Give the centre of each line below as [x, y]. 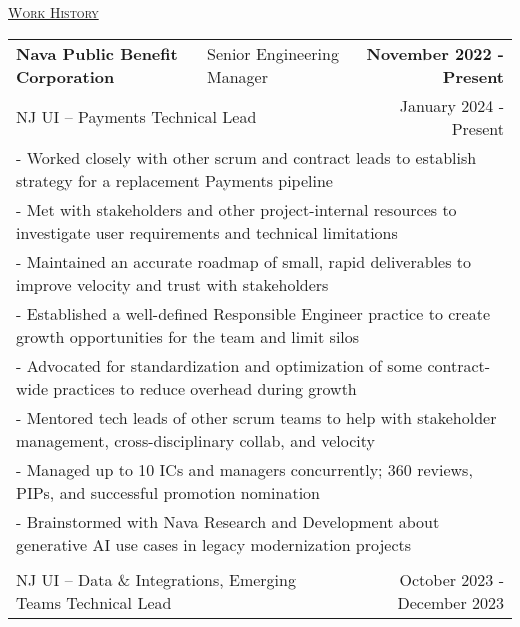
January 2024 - [451, 105]
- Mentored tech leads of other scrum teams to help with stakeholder [256, 417]
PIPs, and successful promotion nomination [168, 492]
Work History [53, 12]
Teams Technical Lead [94, 602]
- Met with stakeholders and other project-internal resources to [236, 209]
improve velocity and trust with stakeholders [172, 284]
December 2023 [450, 602]
